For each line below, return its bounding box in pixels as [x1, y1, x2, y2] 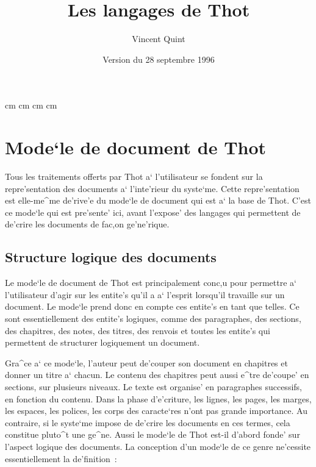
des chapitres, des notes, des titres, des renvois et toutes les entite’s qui [5, 324, 270, 337]
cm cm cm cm [5, 99, 57, 112]
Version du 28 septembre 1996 [102, 52, 215, 65]
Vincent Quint [132, 32, 185, 45]
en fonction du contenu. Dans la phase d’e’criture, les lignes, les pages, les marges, [5, 392, 312, 405]
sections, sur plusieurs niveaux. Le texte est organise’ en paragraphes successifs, [5, 380, 302, 393]
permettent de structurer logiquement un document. [5, 336, 200, 349]
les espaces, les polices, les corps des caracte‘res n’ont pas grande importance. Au [5, 404, 307, 417]
